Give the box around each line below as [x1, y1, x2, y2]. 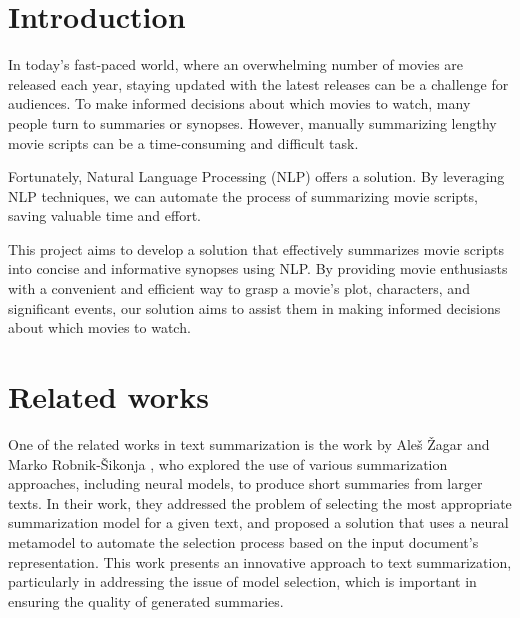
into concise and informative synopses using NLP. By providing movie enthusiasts [8, 258, 508, 279]
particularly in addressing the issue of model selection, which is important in [8, 571, 477, 592]
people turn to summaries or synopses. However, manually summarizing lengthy [8, 112, 497, 133]
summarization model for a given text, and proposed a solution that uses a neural [8, 512, 509, 533]
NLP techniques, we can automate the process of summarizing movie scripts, [8, 185, 478, 206]
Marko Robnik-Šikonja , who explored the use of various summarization [8, 453, 448, 474]
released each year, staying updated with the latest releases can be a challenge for [8, 73, 509, 94]
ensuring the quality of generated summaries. [8, 590, 284, 611]
